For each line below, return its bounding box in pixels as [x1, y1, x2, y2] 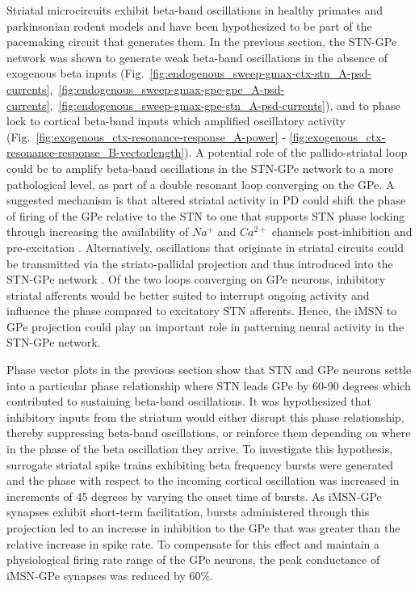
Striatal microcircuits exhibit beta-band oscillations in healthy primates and [6, 2, 383, 18]
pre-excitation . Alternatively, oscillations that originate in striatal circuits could [6, 238, 404, 255]
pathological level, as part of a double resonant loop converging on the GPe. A [6, 175, 395, 192]
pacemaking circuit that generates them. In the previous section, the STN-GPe [6, 33, 397, 50]
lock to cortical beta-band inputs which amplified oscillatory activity [6, 112, 346, 129]
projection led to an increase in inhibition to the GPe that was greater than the [6, 520, 400, 536]
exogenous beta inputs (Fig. [6, 65, 145, 82]
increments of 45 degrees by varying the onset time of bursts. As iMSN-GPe [6, 487, 382, 504]
